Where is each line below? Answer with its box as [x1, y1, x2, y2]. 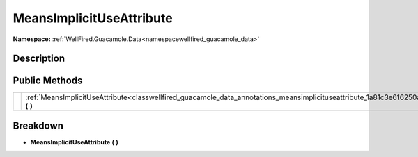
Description [13, 53, 65, 65]
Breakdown [13, 119, 64, 131]
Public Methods [13, 75, 83, 87]
